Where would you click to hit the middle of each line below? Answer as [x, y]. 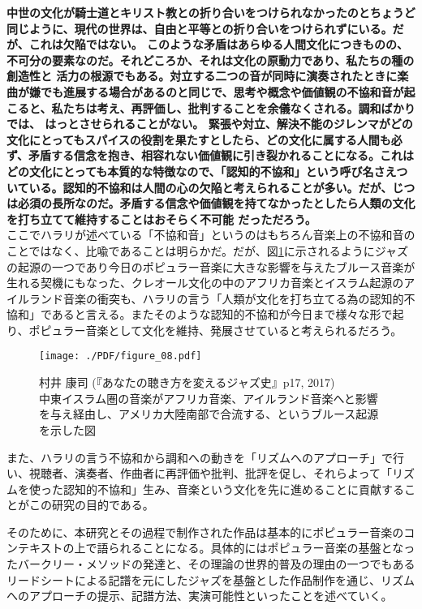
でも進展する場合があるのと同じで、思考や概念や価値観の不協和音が [222, 91]
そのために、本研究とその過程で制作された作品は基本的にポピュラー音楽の [205, 532]
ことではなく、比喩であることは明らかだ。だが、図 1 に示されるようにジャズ [208, 250]
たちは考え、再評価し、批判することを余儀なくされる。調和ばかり [239, 107]
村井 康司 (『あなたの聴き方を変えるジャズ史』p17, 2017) [187, 382]
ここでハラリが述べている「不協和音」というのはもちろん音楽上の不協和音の [211, 235]
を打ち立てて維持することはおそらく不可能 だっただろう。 [161, 219]
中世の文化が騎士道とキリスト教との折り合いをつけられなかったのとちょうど [211, 12]
